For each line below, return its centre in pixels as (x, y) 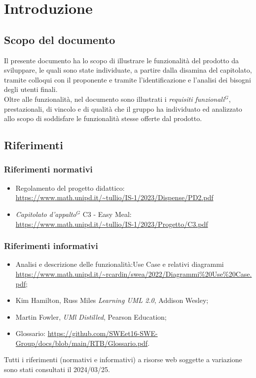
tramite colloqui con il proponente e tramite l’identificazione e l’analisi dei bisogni (128, 79)
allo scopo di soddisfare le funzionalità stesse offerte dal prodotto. (103, 118)
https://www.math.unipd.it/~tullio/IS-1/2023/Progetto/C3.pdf (112, 224)
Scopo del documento (60, 39)
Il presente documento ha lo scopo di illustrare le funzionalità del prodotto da (122, 60)
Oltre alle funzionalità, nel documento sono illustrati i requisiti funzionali (114, 99)
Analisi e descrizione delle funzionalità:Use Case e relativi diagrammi (120, 264)
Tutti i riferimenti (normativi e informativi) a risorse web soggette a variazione (123, 359)
